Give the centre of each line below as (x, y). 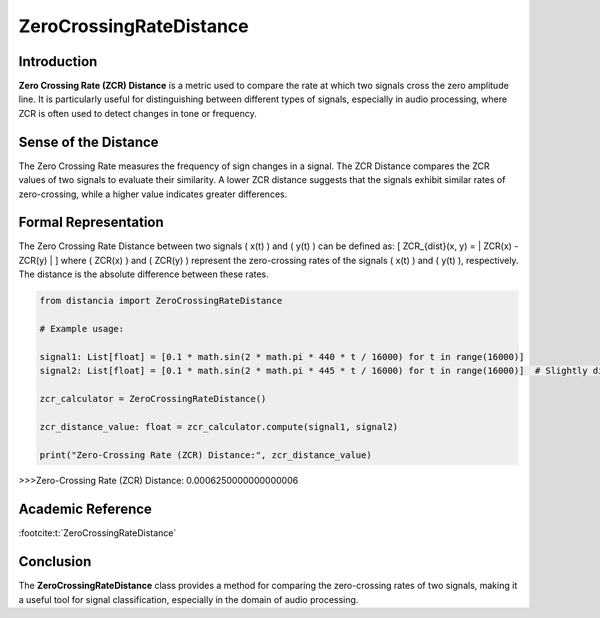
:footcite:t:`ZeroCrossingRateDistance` (97, 533)
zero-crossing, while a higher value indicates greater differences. (153, 194)
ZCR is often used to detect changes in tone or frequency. (137, 113)
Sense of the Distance (88, 141)
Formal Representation (91, 222)
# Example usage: (82, 328)
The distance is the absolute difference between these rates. (143, 274)
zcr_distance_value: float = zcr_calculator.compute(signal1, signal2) (219, 426)
